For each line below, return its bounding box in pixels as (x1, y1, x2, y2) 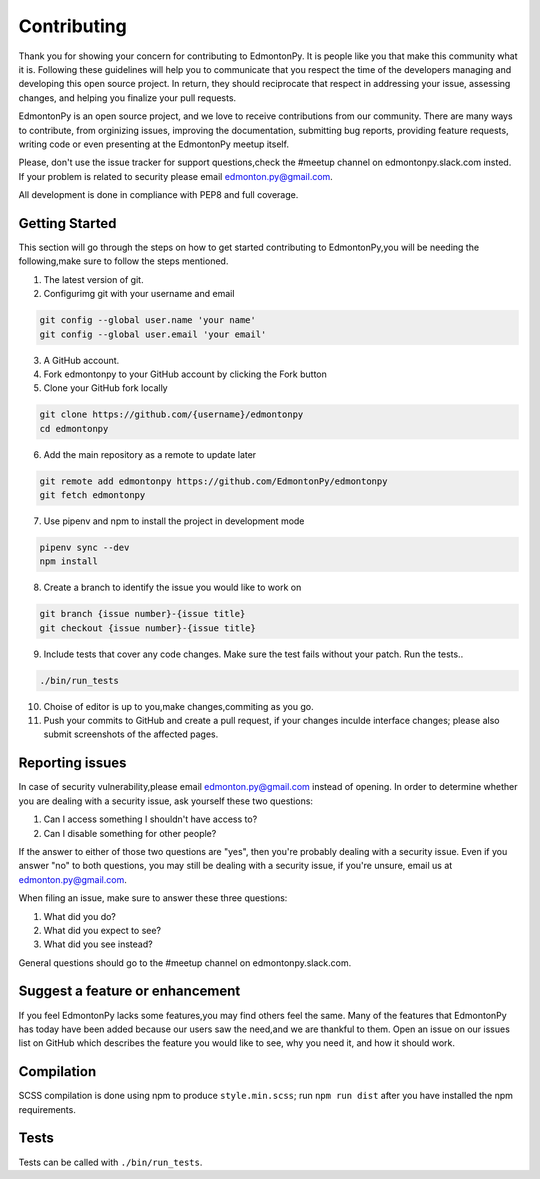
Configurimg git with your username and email (43, 288, 235, 300)
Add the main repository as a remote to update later (43, 448, 257, 460)
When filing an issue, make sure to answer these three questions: (18, 892, 288, 904)
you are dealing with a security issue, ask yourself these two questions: (18, 795, 314, 807)
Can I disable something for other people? (43, 827, 217, 839)
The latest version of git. (43, 273, 144, 285)
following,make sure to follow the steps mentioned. (18, 255, 229, 267)
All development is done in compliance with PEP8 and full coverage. (18, 189, 299, 201)
